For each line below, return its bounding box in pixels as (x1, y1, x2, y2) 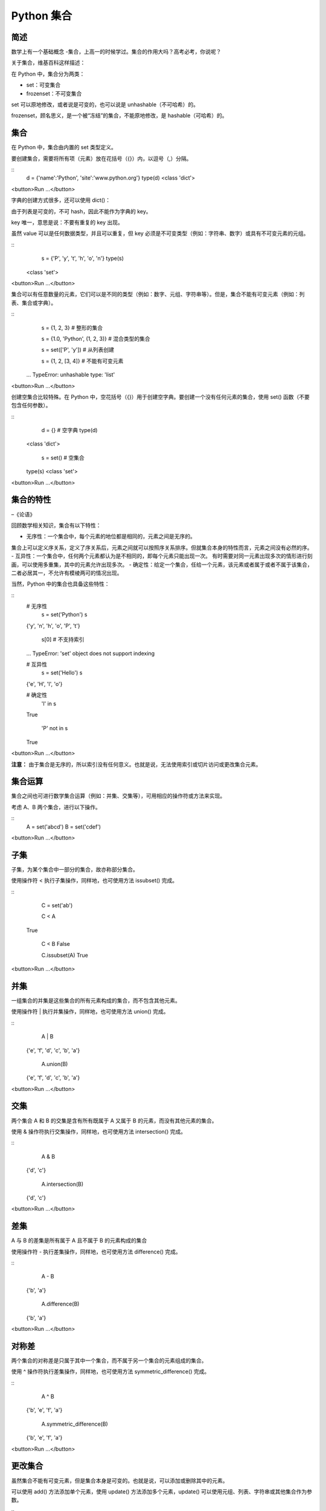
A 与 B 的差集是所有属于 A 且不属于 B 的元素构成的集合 (11, 1237, 147, 1244)
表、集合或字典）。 (11, 299, 57, 306)
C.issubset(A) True (41, 951, 89, 959)
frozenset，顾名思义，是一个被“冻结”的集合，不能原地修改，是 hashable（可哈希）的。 (11, 112, 228, 119)
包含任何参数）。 (11, 402, 51, 409)
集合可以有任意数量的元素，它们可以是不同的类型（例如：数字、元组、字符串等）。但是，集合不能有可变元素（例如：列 (11, 291, 305, 298)
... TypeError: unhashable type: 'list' (26, 371, 115, 378)
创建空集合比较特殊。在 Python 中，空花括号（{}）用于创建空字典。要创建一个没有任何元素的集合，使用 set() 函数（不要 (11, 393, 310, 400)
